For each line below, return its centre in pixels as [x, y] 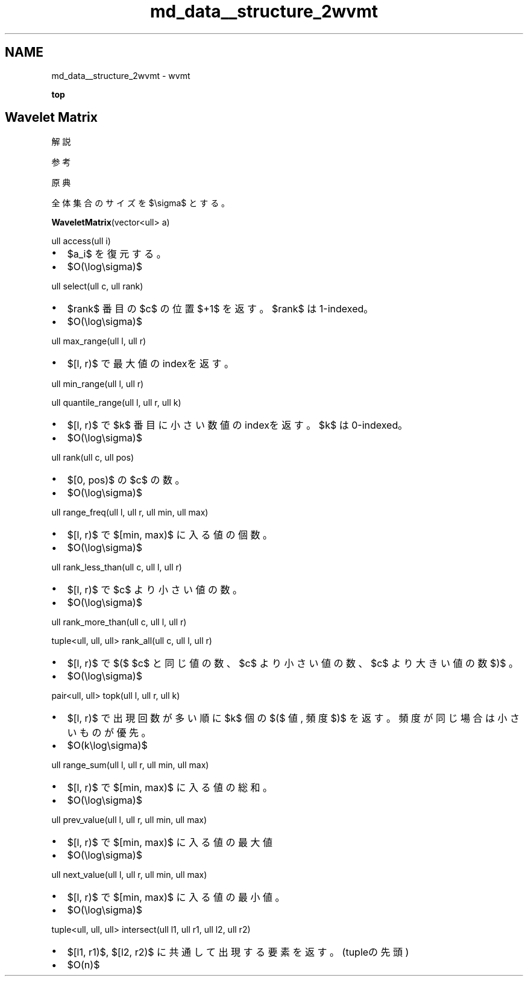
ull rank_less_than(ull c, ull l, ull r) [117, 567]
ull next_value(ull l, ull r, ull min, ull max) [129, 875]
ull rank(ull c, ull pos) [93, 458]
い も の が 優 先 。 [109, 733]
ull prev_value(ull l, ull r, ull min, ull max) [129, 820]
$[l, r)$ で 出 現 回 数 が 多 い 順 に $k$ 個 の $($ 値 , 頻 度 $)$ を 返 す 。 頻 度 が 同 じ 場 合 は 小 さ [293, 718]
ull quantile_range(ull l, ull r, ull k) [116, 403]
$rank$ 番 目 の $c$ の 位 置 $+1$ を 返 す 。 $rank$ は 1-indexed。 [220, 309]
